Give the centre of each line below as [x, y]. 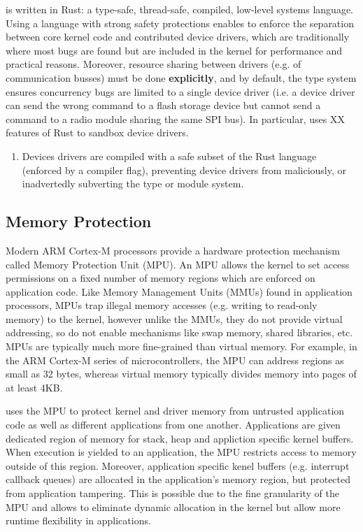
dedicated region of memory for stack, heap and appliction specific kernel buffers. [180, 438]
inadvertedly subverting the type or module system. [133, 184]
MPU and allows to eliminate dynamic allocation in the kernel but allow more [173, 506]
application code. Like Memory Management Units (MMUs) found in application [179, 291]
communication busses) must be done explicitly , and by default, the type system [181, 77]
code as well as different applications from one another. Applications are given [173, 425]
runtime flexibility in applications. [78, 520]
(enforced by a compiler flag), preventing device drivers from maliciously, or [184, 170]
